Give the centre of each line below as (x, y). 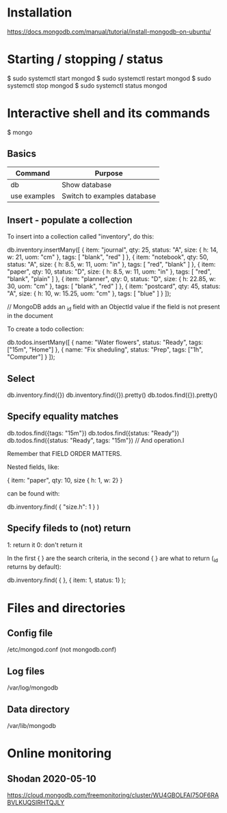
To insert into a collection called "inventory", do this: (81, 236)
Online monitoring (59, 754)
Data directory (39, 709)
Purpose (109, 173)
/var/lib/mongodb (32, 726)
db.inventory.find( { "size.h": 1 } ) (53, 507)
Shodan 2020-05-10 (52, 778)
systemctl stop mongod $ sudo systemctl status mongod (87, 85)
